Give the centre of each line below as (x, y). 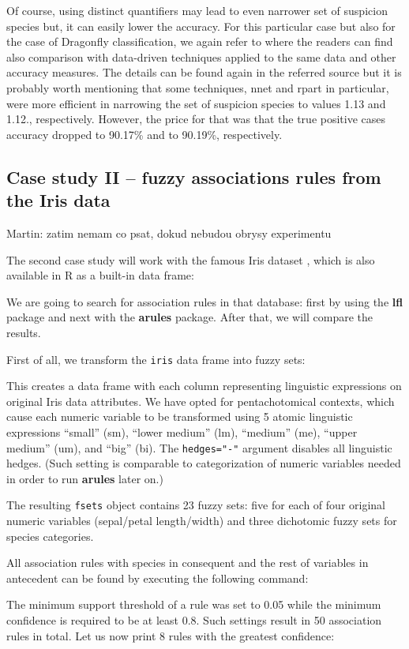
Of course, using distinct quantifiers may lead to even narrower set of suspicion (197, 10)
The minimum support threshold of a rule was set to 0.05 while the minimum (194, 604)
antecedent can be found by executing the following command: (158, 578)
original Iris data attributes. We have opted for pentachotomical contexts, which (201, 401)
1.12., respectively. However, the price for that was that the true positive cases (196, 119)
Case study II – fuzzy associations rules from (194, 176)
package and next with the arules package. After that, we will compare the (189, 317)
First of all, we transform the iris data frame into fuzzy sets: (156, 359)
